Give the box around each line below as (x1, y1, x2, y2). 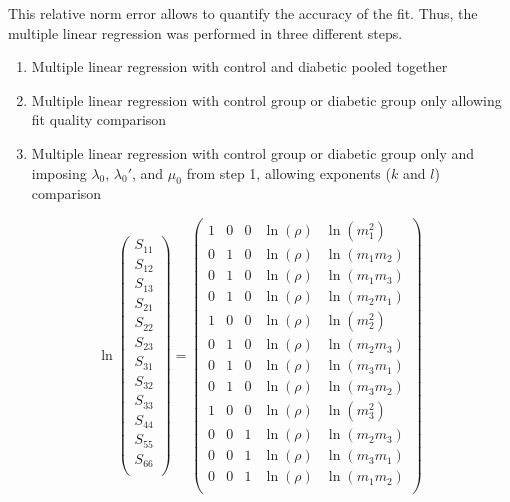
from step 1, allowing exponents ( (186, 162, 391, 183)
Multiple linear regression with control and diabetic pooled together (31, 56, 448, 77)
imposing (31, 162, 87, 183)
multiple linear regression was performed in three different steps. (8, 22, 403, 43)
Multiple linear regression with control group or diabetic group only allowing (31, 89, 502, 110)
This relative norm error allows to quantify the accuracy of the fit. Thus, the (8, 3, 478, 23)
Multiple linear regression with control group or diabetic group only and (31, 142, 475, 163)
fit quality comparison (31, 109, 167, 130)
